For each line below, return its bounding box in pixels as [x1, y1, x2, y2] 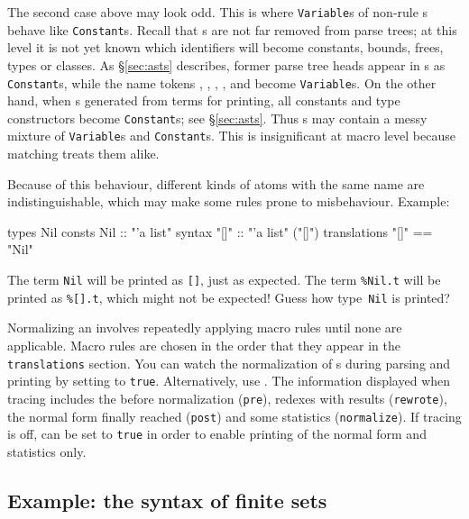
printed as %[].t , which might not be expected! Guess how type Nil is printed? [7, 287, 450, 306]
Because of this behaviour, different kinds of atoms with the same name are [7, 174, 425, 193]
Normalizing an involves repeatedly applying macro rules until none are [7, 318, 402, 337]
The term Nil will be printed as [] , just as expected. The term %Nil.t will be [7, 270, 441, 289]
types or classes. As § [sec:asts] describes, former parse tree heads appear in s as [7, 55, 446, 74]
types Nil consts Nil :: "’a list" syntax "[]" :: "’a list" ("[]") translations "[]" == [7, 222, 433, 241]
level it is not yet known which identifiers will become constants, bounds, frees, [7, 38, 444, 57]
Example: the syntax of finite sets [7, 486, 327, 514]
